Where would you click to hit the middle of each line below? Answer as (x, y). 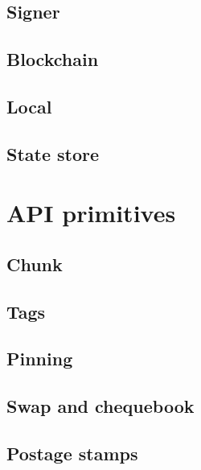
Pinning (40, 359)
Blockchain (53, 59)
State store (53, 153)
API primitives (91, 213)
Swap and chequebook (100, 406)
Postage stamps (72, 454)
